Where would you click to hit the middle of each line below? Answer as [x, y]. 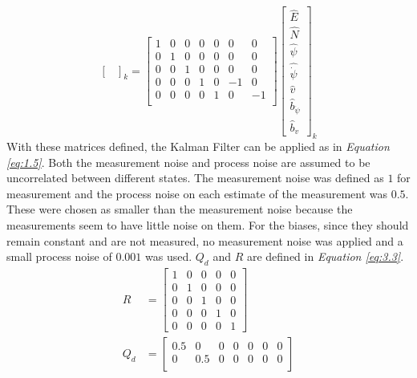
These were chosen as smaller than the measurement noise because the [180, 209]
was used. [169, 256]
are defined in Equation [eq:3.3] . [325, 256]
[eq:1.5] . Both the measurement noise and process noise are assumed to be [188, 162]
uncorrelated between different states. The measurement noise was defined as [195, 178]
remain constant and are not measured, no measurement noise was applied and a [205, 240]
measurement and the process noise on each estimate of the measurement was [197, 193]
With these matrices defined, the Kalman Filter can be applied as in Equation [198, 146]
